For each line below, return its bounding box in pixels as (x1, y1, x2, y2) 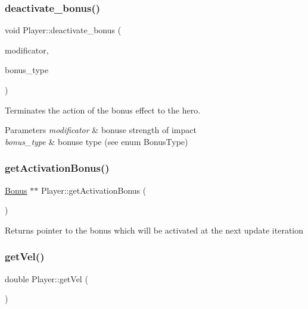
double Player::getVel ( (5, 272, 88, 285)
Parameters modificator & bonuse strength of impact (5, 124, 197, 136)
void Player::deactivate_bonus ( (5, 24, 122, 36)
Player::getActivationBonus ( (41, 184, 147, 196)
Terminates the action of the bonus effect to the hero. (5, 103, 201, 116)
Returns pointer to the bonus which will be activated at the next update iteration (5, 223, 303, 236)
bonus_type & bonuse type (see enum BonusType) (5, 135, 188, 147)
